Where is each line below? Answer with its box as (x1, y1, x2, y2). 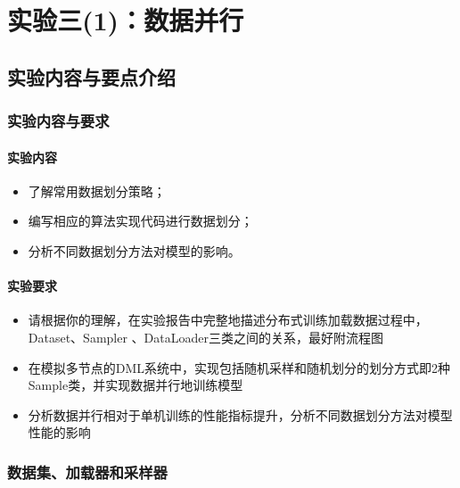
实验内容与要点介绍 (7, 62, 176, 90)
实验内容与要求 (7, 110, 110, 132)
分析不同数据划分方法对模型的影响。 (28, 241, 241, 260)
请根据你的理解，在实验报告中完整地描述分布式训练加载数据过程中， (28, 310, 428, 329)
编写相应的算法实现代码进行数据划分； (28, 211, 253, 230)
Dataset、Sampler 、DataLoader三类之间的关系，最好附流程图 (28, 327, 383, 346)
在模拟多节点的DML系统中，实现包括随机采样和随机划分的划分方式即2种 (28, 358, 451, 376)
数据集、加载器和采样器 (7, 460, 168, 483)
